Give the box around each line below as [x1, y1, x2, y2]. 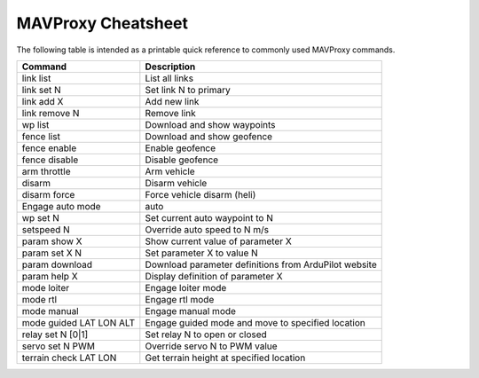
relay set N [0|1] [21, 328, 89, 341]
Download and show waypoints [145, 118, 276, 130]
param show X [21, 235, 82, 248]
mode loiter [21, 281, 70, 294]
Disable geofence [145, 154, 219, 166]
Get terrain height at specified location [145, 351, 306, 364]
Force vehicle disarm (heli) [145, 188, 256, 201]
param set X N [21, 247, 82, 259]
